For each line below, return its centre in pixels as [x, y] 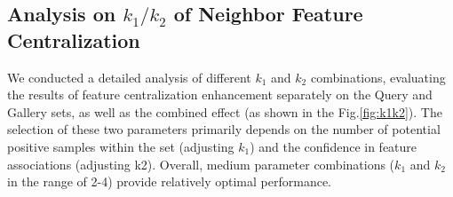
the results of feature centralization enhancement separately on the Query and [220, 95]
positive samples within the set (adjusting [121, 146]
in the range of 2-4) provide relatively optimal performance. [169, 181]
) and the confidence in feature [334, 146]
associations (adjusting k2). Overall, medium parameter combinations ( [201, 164]
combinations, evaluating [378, 77]
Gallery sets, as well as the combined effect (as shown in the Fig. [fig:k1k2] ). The [225, 111]
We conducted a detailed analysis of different [129, 77]
